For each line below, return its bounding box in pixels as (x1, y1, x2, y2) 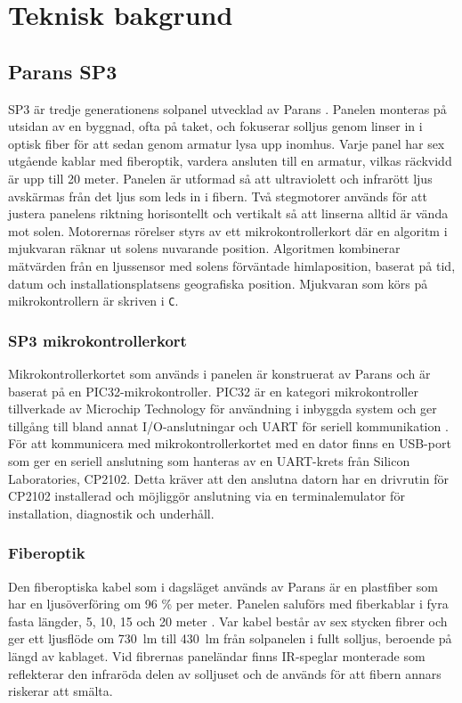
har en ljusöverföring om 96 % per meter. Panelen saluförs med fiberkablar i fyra (8, 594, 449, 613)
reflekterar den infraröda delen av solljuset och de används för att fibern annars (8, 664, 442, 683)
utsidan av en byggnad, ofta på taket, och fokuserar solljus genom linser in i (8, 117, 423, 135)
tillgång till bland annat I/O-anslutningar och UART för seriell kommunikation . (8, 416, 449, 435)
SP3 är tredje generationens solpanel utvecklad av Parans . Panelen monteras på (8, 99, 447, 118)
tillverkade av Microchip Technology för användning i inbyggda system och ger (8, 399, 437, 418)
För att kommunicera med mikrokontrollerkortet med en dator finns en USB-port (8, 434, 451, 453)
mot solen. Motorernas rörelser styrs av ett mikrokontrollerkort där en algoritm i (8, 221, 448, 240)
